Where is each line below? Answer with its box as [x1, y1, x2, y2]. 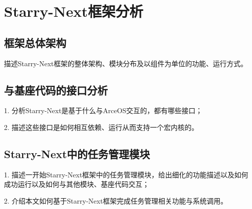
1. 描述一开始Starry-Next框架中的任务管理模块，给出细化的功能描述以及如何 [4, 169, 249, 179]
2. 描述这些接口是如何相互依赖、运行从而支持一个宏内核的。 [4, 122, 199, 132]
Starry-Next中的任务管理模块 [4, 146, 150, 161]
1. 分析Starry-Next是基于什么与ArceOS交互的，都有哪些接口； [4, 105, 203, 116]
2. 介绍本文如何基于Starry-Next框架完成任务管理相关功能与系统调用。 [4, 195, 228, 206]
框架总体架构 [4, 35, 66, 50]
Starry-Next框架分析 [4, 1, 143, 21]
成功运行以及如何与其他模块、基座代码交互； [4, 179, 149, 189]
